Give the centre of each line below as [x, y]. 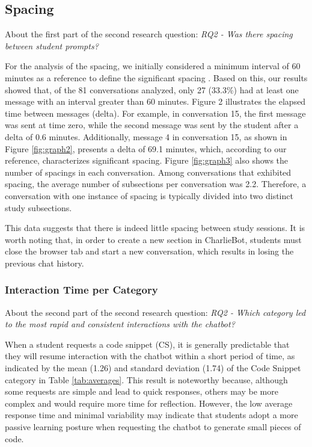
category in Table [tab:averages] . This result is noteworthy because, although [146, 379]
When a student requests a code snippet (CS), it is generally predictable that [147, 344]
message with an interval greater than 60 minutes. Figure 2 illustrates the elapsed [155, 101]
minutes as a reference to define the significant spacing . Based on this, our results [156, 77]
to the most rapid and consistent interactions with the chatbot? [120, 324]
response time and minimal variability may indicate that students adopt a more [151, 415]
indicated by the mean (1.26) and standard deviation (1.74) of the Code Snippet [153, 368]
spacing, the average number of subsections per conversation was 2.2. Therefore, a [156, 184]
